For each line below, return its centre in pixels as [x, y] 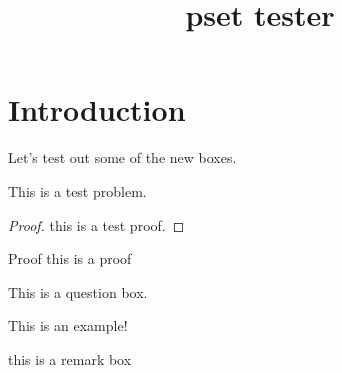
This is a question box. [78, 291]
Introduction [97, 109]
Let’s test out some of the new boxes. [122, 157]
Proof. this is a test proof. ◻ [96, 224]
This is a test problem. [77, 190]
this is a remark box [70, 358]
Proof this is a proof [70, 258]
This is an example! [68, 325]
